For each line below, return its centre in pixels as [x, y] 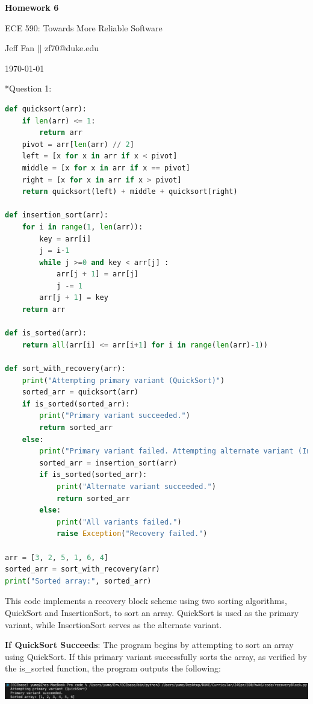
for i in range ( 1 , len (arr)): [82, 227]
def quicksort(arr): [46, 109]
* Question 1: [28, 88]
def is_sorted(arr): [46, 333]
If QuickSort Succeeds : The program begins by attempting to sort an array [149, 645]
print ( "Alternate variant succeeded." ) [136, 486]
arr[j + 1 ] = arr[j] [97, 274]
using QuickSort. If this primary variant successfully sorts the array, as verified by [156, 656]
